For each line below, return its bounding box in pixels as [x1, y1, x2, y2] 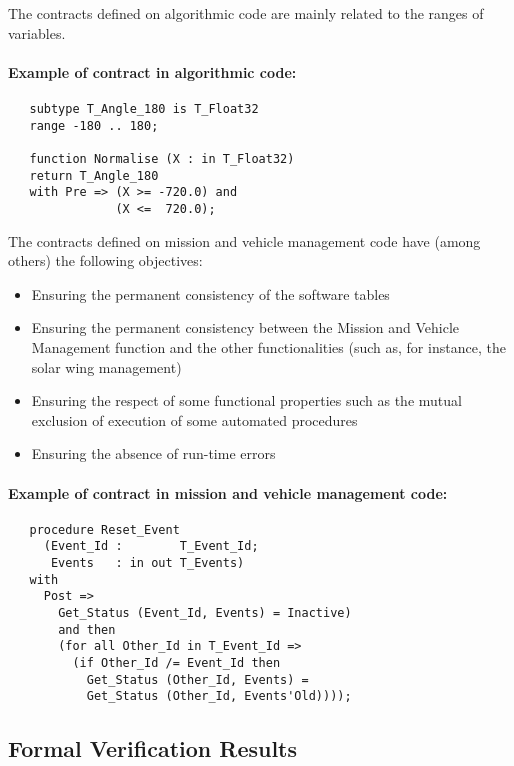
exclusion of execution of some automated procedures [31, 409, 358, 430]
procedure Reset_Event [29, 522, 180, 537]
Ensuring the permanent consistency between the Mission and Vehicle [31, 317, 460, 338]
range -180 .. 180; [29, 118, 159, 133]
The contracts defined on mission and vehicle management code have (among [8, 230, 481, 251]
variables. [8, 22, 66, 43]
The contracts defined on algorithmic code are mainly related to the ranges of [8, 3, 484, 23]
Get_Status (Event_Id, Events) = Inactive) [58, 606, 352, 620]
